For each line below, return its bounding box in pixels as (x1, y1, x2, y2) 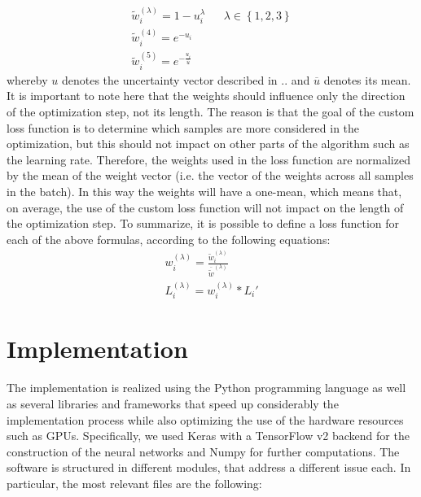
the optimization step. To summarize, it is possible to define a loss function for (7, 215, 400, 232)
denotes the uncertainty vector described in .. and (61, 71, 310, 88)
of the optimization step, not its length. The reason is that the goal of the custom (7, 102, 414, 120)
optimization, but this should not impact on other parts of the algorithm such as (7, 135, 410, 152)
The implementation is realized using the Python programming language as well (7, 379, 406, 396)
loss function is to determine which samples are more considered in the (7, 119, 360, 136)
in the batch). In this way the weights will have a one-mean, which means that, (7, 182, 402, 199)
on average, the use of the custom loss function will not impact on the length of (7, 198, 404, 216)
